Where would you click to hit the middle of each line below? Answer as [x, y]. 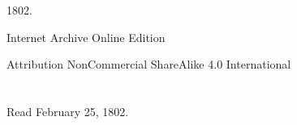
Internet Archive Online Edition [86, 37]
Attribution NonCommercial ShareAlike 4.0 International [149, 64]
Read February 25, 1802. [68, 111]
